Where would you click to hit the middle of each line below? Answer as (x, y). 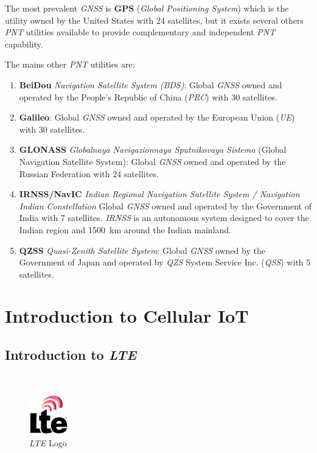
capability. (24, 44)
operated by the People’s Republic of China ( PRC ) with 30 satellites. (148, 97)
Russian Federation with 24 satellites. (89, 173)
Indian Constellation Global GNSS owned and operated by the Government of (165, 205)
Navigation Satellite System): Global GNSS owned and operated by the (152, 161)
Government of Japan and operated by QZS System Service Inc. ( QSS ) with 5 (165, 262)
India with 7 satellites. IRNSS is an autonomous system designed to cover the (164, 218)
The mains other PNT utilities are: (70, 64)
